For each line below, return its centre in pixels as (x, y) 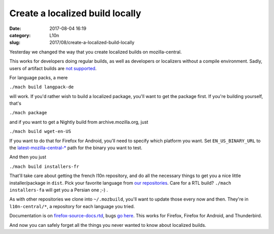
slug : (15, 43)
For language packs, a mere (39, 77)
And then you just (28, 157)
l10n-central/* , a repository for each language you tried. (72, 206)
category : (20, 35)
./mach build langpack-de (42, 87)
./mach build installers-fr (44, 166)
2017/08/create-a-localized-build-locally (92, 43)
